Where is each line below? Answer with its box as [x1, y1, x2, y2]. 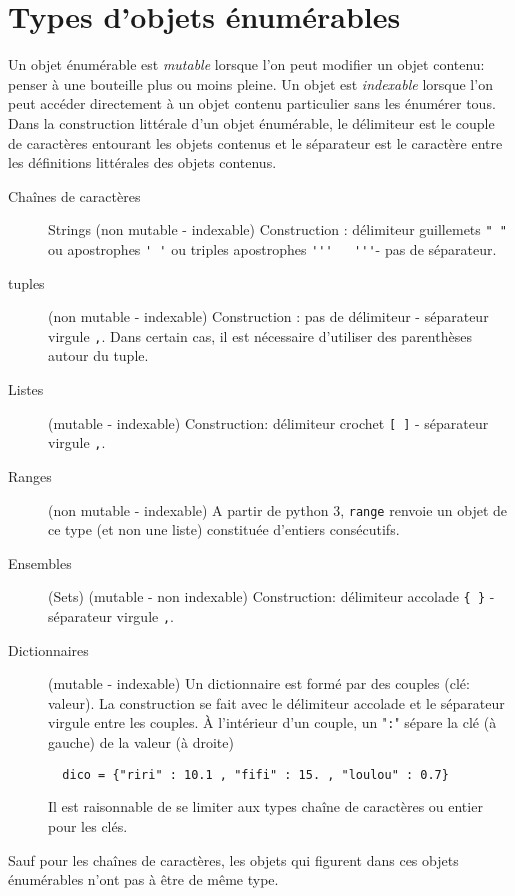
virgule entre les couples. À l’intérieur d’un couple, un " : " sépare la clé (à [48, 712, 497, 733]
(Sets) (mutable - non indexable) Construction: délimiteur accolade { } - [48, 586, 495, 607]
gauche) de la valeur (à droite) [48, 732, 234, 753]
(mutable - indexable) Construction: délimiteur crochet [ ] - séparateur [48, 412, 489, 433]
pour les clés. [48, 815, 128, 836]
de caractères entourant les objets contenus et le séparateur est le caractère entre [8, 132, 503, 153]
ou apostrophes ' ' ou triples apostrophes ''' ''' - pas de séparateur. [48, 238, 497, 259]
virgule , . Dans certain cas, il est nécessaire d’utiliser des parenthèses [48, 325, 472, 346]
